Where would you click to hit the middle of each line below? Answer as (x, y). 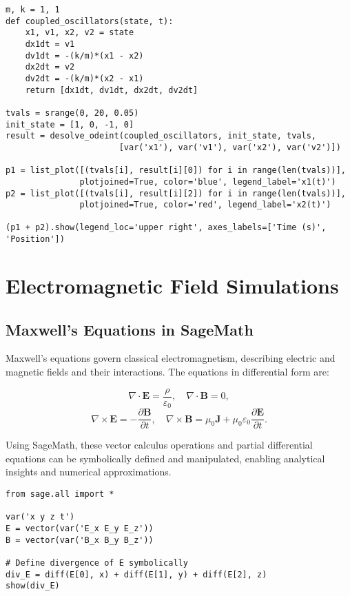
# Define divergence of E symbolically (97, 563)
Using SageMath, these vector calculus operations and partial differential (159, 445)
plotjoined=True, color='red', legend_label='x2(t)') (205, 205)
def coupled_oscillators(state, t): (90, 21)
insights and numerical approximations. (89, 472)
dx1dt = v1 (50, 44)
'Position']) (35, 239)
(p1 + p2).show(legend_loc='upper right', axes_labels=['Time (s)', (166, 228)
